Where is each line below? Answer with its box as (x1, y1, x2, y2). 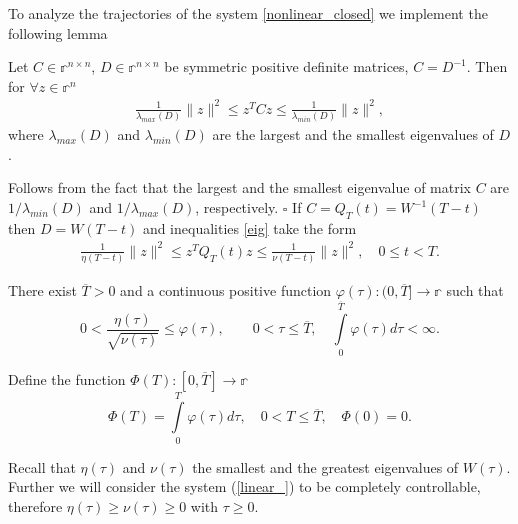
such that (446, 280, 504, 301)
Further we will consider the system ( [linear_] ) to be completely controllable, (8, 476, 481, 497)
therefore (8, 495, 63, 516)
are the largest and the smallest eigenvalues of (212, 124, 494, 145)
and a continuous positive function (120, 280, 332, 301)
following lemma (8, 22, 108, 43)
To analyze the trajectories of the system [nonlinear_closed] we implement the (8, 3, 488, 23)
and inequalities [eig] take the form (142, 217, 357, 238)
